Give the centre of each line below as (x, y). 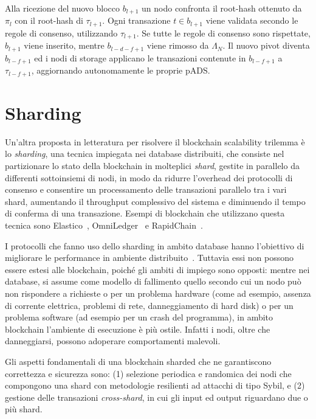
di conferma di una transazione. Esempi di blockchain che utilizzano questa (145, 213)
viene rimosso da (178, 45)
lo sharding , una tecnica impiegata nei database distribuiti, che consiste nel (145, 154)
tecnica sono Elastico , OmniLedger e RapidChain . (104, 225)
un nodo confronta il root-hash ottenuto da (222, 8)
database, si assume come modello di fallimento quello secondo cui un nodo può (153, 281)
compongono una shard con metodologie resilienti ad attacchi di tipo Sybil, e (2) (155, 385)
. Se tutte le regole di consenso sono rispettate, (223, 33)
